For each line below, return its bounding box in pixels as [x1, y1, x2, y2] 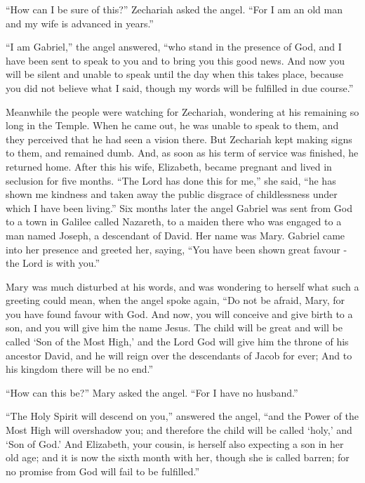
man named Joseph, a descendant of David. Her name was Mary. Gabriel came [6, 227, 345, 242]
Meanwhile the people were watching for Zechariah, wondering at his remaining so [6, 104, 359, 119]
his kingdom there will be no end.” [6, 362, 154, 376]
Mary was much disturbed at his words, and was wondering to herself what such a [6, 279, 359, 293]
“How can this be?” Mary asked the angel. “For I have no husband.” [6, 385, 298, 399]
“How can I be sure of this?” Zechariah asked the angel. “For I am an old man [6, 2, 343, 16]
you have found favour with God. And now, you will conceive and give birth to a [6, 306, 353, 321]
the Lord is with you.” [6, 256, 100, 270]
